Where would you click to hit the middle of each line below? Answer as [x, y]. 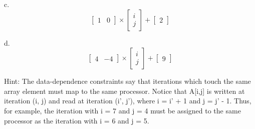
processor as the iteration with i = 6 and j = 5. [77, 120]
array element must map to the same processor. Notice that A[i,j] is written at [124, 91]
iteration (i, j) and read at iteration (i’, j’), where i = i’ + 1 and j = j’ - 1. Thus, [128, 101]
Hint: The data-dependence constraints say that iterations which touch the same [127, 81]
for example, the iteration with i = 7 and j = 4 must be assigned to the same [122, 110]
